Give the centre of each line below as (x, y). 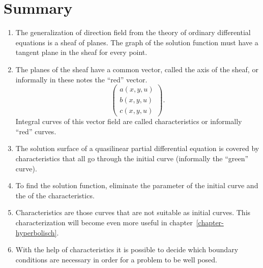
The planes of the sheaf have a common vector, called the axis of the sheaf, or (137, 69)
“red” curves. (36, 131)
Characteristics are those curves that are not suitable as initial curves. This (133, 212)
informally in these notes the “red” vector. (81, 79)
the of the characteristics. (55, 195)
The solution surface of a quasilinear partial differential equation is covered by (137, 148)
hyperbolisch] (36, 232)
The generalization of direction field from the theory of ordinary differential (133, 32)
